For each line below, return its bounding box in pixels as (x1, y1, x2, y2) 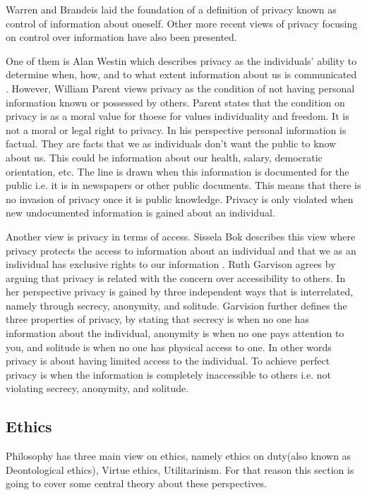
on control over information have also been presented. (6, 30, 237, 44)
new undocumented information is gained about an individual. (6, 205, 275, 220)
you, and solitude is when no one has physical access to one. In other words (6, 339, 332, 354)
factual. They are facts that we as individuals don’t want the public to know (6, 136, 337, 151)
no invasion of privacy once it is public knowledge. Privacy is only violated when (6, 191, 354, 206)
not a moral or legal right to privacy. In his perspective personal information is (6, 122, 347, 137)
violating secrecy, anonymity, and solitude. (6, 381, 189, 396)
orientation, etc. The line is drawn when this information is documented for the (6, 164, 349, 178)
